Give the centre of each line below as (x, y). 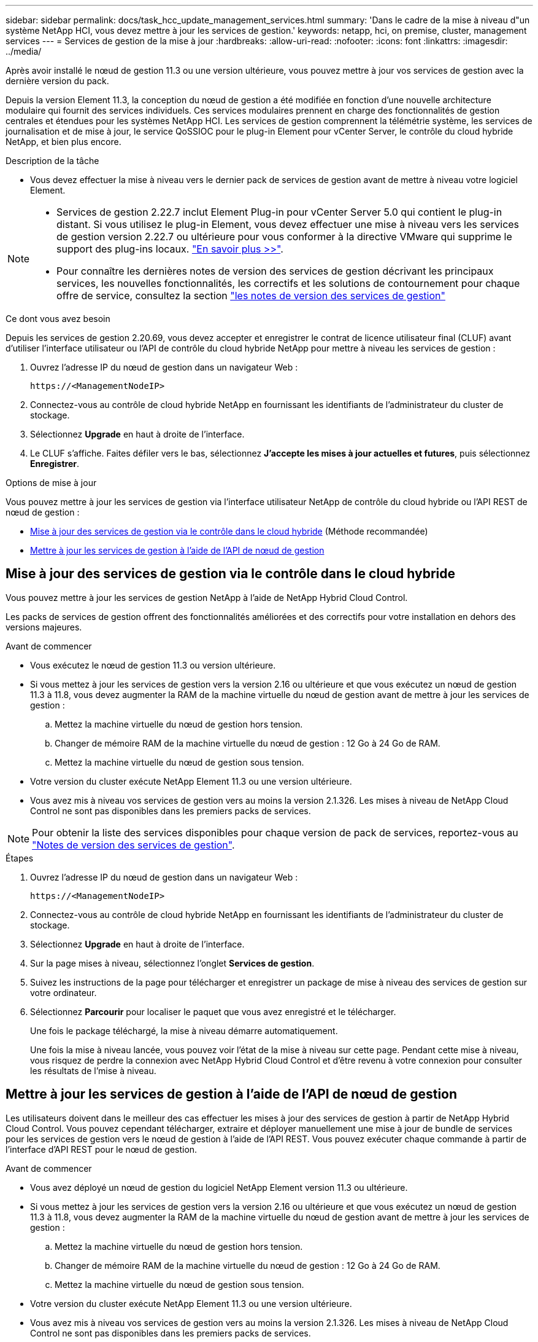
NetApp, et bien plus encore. (63, 142)
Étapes (20, 858)
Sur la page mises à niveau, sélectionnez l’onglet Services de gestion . (172, 963)
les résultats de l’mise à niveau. (93, 1070)
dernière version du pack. (57, 81)
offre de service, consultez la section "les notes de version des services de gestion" (251, 296)
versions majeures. (44, 627)
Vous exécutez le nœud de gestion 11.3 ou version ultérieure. (153, 665)
